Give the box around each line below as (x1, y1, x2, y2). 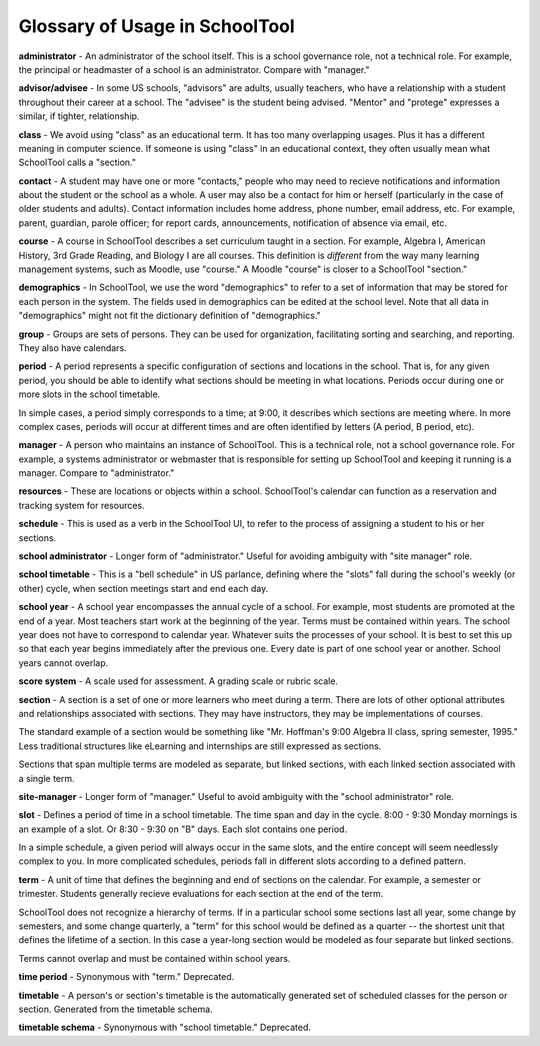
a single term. (18, 772, 75, 784)
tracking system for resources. (18, 499, 145, 511)
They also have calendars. (18, 341, 127, 354)
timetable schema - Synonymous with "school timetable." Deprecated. (18, 1021, 312, 1034)
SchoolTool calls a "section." (18, 156, 137, 169)
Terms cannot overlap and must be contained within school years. (18, 952, 291, 964)
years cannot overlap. (18, 656, 109, 669)
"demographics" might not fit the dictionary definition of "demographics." (18, 310, 322, 322)
